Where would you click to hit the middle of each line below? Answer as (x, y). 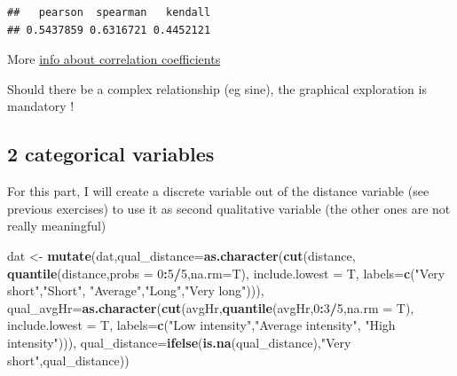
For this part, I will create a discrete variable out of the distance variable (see (218, 191)
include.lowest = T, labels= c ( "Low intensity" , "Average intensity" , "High (201, 325)
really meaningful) (57, 226)
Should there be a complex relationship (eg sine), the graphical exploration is (217, 88)
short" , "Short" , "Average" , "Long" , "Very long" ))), (136, 290)
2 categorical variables (111, 154)
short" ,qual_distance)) (68, 360)
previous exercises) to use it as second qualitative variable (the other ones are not (229, 208)
